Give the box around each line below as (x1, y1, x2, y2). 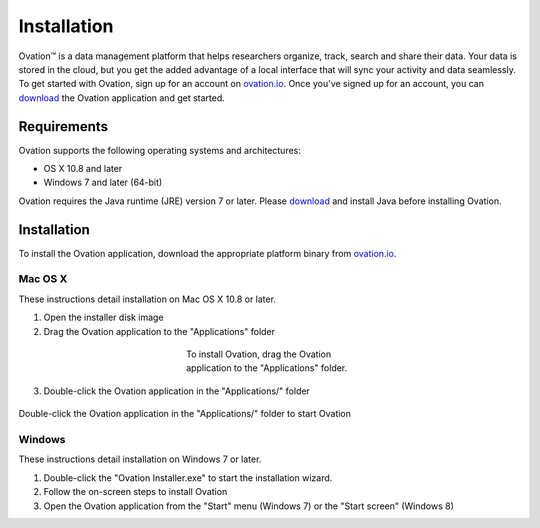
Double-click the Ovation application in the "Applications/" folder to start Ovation (18, 408, 352, 420)
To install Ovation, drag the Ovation (186, 348, 332, 360)
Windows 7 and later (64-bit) (43, 176, 163, 189)
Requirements (18, 118, 109, 135)
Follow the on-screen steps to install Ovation (43, 486, 228, 498)
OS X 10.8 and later (43, 163, 123, 175)
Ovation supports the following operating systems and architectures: (18, 144, 302, 156)
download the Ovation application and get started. (18, 91, 225, 104)
